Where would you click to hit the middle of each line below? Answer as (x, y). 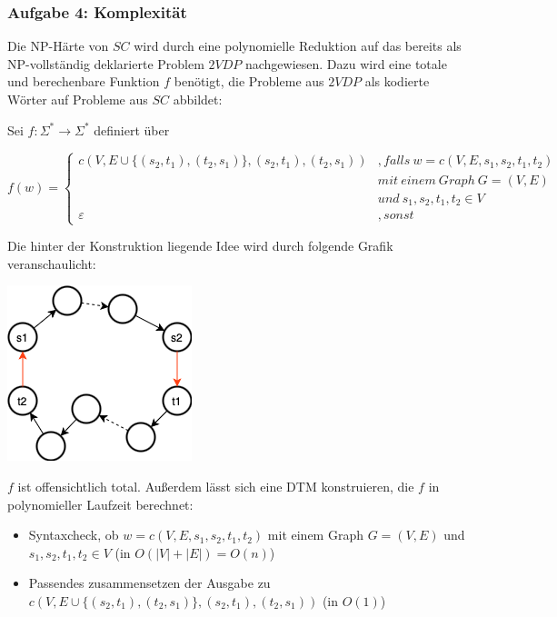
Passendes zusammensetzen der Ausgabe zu (149, 583)
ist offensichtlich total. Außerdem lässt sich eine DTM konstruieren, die (216, 487)
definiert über (132, 129)
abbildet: (198, 99)
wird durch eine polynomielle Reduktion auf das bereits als (298, 46)
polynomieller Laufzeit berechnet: (100, 504)
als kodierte (397, 81)
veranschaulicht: (52, 263)
